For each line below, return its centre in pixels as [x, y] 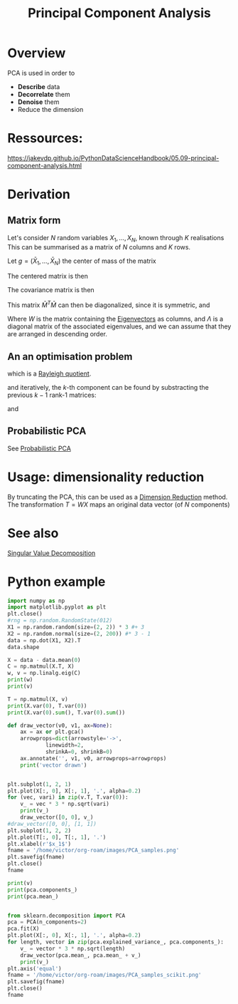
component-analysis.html [45, 165]
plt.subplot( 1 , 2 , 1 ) [39, 784]
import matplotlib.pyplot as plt [57, 607]
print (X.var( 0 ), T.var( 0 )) [47, 706]
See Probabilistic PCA [39, 448]
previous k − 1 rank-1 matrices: [52, 395]
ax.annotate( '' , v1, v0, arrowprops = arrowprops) [93, 758]
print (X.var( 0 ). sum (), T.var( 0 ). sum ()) [66, 713]
